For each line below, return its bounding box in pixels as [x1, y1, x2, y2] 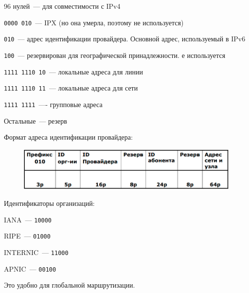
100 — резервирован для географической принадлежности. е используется [4, 50, 226, 60]
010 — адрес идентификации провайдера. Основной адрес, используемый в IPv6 [4, 34, 246, 44]
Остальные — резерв [4, 115, 67, 126]
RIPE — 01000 [4, 231, 51, 241]
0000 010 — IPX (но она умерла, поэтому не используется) [4, 17, 184, 27]
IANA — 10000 [4, 214, 52, 224]
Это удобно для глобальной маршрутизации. [4, 280, 135, 290]
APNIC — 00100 [4, 263, 56, 274]
